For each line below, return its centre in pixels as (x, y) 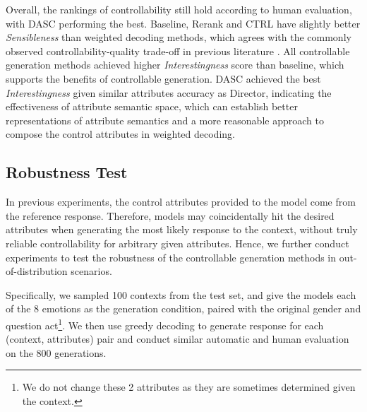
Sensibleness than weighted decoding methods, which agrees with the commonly (179, 37)
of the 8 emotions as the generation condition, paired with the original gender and (183, 308)
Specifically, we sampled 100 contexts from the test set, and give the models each (181, 294)
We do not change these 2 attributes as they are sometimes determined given (189, 387)
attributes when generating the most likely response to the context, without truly (182, 229)
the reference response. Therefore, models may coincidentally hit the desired (170, 215)
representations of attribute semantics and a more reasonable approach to (165, 120)
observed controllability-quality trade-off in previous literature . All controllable (178, 51)
